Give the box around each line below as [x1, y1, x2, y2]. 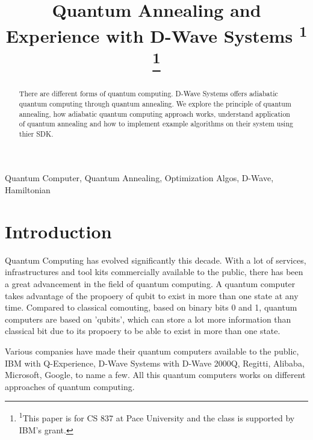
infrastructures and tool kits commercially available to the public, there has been [5, 265, 303, 278]
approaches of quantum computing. [5, 380, 135, 392]
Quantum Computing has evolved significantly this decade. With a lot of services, [5, 253, 306, 266]
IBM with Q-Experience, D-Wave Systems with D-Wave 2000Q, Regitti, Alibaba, [5, 356, 305, 369]
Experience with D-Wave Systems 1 [5, 21, 308, 48]
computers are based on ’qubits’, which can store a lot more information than [5, 312, 291, 325]
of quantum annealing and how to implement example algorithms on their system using [19, 119, 293, 129]
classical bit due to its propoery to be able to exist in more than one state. [5, 324, 280, 337]
